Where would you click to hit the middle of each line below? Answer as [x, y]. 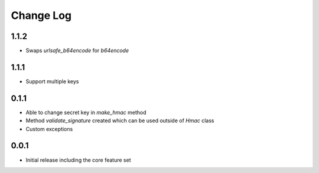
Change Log [41, 15]
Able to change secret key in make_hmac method [86, 112]
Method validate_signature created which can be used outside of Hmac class [120, 120]
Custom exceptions [49, 129]
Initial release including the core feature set [78, 160]
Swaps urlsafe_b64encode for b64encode [77, 51]
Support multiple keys [52, 81]
